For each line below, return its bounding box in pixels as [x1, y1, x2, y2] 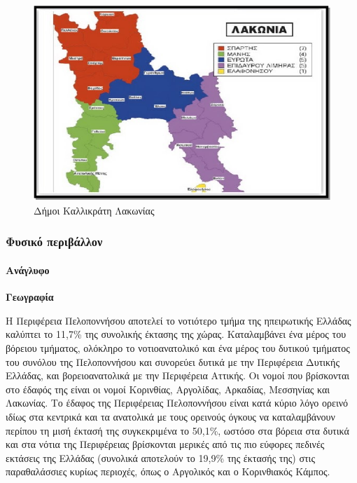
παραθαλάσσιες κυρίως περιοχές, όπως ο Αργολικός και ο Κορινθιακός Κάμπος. [6, 464, 330, 479]
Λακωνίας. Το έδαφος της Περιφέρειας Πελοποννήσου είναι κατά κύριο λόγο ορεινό [6, 395, 348, 410]
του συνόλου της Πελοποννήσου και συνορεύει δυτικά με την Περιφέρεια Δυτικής [6, 354, 339, 369]
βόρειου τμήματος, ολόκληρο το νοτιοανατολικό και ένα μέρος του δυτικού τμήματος [6, 340, 350, 355]
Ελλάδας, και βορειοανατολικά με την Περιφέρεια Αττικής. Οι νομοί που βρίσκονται [6, 368, 350, 383]
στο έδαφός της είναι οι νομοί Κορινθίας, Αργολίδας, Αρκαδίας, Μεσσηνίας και [6, 381, 330, 396]
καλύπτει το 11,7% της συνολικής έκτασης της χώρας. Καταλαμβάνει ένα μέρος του [6, 327, 346, 341]
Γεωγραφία [6, 290, 54, 304]
